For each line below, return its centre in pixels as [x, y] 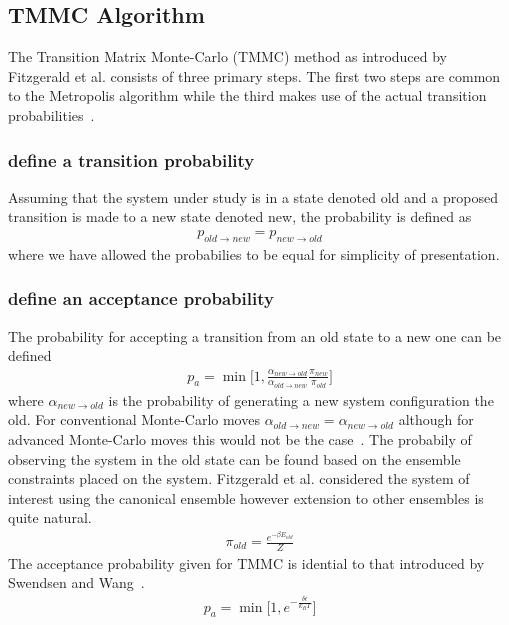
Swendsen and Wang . [76, 582]
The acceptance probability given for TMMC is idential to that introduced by [246, 562]
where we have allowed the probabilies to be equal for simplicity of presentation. [254, 253]
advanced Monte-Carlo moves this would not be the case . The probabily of [240, 438]
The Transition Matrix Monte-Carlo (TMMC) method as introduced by [228, 56]
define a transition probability [131, 159]
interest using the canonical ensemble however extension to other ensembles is [246, 497]
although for [436, 419]
